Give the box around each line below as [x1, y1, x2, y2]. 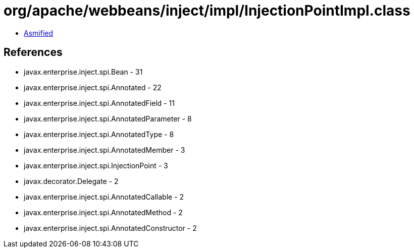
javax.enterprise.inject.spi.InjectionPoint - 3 [24, 161, 168, 170]
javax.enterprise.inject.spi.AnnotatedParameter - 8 [24, 114, 192, 123]
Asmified [24, 28, 54, 37]
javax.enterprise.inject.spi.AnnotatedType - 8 [24, 130, 174, 139]
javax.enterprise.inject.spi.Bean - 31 [24, 67, 143, 76]
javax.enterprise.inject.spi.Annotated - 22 [24, 83, 162, 92]
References [4, 46, 63, 59]
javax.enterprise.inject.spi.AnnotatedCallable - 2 [24, 192, 184, 201]
